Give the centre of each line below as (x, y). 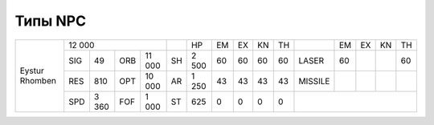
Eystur (32, 71)
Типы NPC (51, 21)
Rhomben (38, 81)
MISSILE (314, 81)
